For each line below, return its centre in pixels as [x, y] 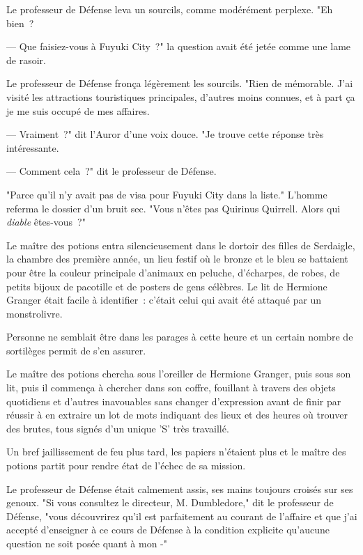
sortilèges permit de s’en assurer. [76, 350]
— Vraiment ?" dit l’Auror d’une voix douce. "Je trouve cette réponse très [165, 134]
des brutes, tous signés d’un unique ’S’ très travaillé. [118, 428]
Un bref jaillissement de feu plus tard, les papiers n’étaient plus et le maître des [176, 452]
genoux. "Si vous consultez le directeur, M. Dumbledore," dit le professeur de [170, 502]
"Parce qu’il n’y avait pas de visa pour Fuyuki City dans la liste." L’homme [167, 194]
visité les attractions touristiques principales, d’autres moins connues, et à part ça [181, 96]
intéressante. [33, 147]
